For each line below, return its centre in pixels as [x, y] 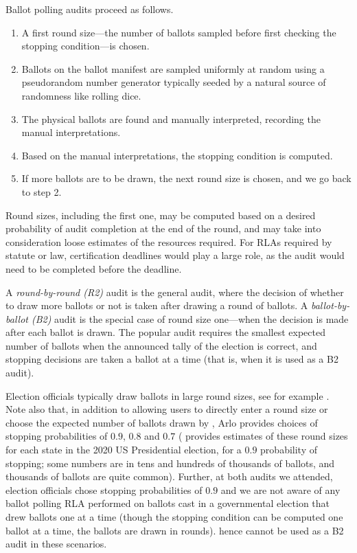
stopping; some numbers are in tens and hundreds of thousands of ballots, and [170, 463]
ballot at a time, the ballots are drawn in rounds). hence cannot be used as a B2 [175, 530]
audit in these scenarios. [56, 544]
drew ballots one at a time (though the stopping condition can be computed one [174, 517]
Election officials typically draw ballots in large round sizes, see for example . [168, 395]
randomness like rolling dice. [81, 95]
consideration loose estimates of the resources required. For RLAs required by [169, 241]
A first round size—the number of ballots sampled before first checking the [179, 32]
